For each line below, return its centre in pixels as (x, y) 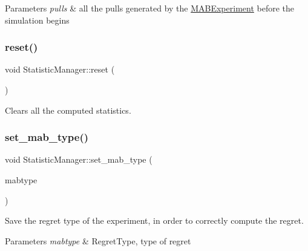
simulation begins (37, 20)
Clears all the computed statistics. (68, 110)
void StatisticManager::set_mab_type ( (79, 159)
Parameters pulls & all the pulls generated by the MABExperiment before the (150, 8)
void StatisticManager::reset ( (60, 69)
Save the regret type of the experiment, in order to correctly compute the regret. (154, 220)
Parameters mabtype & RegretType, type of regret (98, 240)
